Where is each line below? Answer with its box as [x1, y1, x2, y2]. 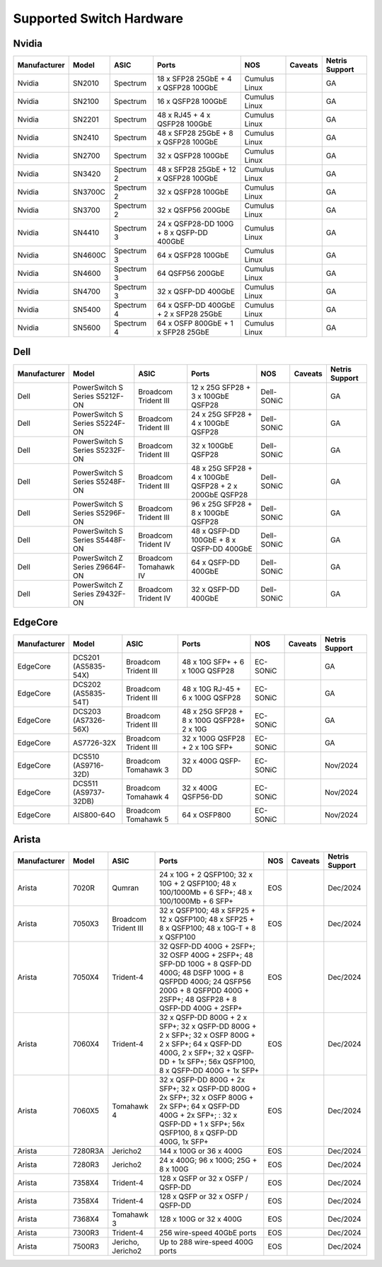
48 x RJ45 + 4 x [156, 110, 211, 120]
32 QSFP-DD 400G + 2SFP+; [159, 941, 256, 951]
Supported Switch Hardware [13, 11, 184, 26]
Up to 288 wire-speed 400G [159, 1237, 254, 1246]
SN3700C [73, 187, 105, 197]
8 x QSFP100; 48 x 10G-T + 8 [159, 923, 256, 933]
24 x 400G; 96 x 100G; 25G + [159, 1155, 257, 1165]
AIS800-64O [73, 810, 116, 820]
